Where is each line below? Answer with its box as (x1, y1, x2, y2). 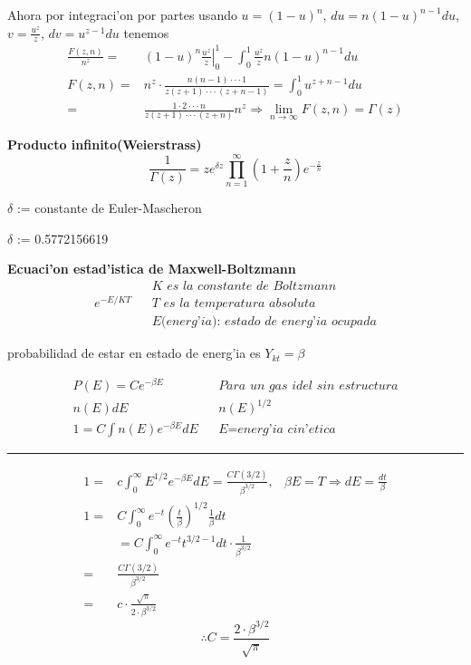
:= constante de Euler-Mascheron (16, 198, 202, 217)
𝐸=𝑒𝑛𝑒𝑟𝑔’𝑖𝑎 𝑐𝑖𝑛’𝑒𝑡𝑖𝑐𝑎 (218, 423, 336, 437)
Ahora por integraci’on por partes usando (7, 5, 237, 24)
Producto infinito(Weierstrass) (7, 135, 202, 154)
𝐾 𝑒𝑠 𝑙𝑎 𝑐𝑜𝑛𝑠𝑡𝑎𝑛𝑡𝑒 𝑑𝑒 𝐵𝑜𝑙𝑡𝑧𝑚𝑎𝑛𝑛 (151, 279, 337, 293)
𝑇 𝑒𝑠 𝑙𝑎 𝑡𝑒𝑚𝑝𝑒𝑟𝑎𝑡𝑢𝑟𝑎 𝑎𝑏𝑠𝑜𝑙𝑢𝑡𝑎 (151, 297, 316, 311)
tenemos (123, 23, 169, 42)
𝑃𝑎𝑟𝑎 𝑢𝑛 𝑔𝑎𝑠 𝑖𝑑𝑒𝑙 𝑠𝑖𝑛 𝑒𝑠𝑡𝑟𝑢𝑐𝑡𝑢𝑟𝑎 (218, 379, 399, 392)
